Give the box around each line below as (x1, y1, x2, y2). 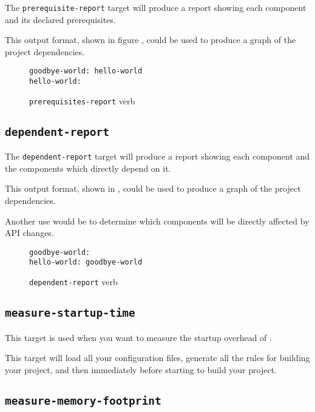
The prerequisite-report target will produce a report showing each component (5, 1, 307, 13)
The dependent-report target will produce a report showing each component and (5, 150, 310, 163)
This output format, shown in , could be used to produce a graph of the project (5, 182, 301, 195)
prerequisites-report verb (29, 94, 135, 107)
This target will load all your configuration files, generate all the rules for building (5, 351, 310, 364)
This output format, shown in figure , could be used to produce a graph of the (5, 33, 296, 46)
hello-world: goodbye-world (29, 258, 143, 267)
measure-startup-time (5, 306, 135, 320)
